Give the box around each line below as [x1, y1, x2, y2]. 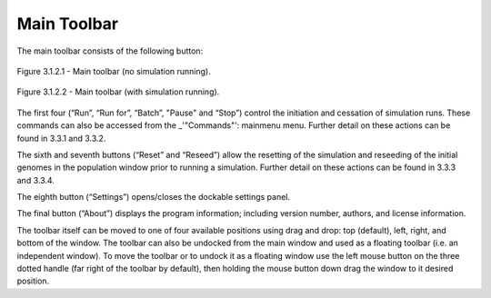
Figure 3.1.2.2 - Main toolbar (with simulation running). [16, 86, 220, 97]
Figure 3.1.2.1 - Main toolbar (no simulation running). [16, 65, 211, 76]
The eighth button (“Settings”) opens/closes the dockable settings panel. [16, 192, 291, 203]
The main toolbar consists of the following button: [16, 45, 204, 56]
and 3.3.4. [16, 174, 55, 185]
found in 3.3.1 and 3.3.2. [16, 133, 106, 144]
